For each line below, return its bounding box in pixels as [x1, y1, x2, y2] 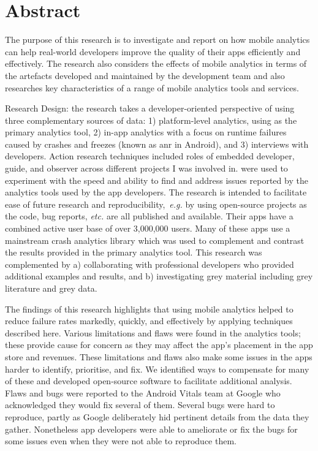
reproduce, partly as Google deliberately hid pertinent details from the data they [5, 410, 309, 423]
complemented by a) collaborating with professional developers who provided [5, 257, 294, 270]
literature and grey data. [5, 282, 97, 294]
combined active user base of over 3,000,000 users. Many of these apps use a [5, 222, 290, 235]
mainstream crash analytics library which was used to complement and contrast [5, 233, 305, 246]
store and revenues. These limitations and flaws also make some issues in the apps [5, 350, 312, 363]
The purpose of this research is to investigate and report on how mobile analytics [5, 33, 310, 46]
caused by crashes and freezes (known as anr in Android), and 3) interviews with [5, 137, 309, 150]
